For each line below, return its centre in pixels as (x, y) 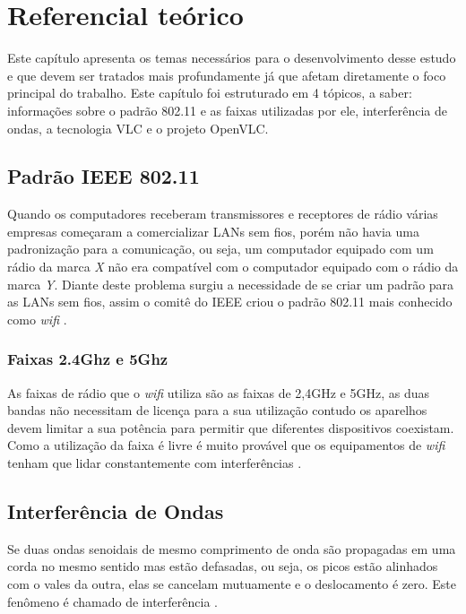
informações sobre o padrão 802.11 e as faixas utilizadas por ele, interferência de (227, 110)
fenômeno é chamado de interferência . (112, 601)
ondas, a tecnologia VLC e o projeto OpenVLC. (138, 128)
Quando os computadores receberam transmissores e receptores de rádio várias (223, 214)
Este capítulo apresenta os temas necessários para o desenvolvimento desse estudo (232, 58)
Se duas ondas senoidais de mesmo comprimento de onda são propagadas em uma (232, 548)
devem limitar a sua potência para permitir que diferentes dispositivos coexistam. (231, 427)
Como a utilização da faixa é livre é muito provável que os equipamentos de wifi (226, 445)
